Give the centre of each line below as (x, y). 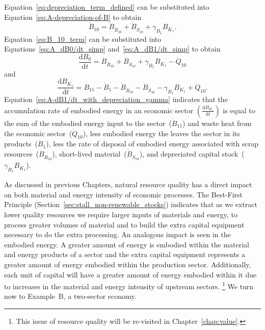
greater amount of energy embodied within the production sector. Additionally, (128, 264)
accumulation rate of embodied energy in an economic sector (99, 110)
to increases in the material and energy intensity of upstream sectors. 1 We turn (129, 285)
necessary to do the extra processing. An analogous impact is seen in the (117, 234)
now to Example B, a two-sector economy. (70, 296)
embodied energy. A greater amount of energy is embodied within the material (127, 244)
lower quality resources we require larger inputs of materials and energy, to (121, 214)
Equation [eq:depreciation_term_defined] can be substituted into (107, 7)
